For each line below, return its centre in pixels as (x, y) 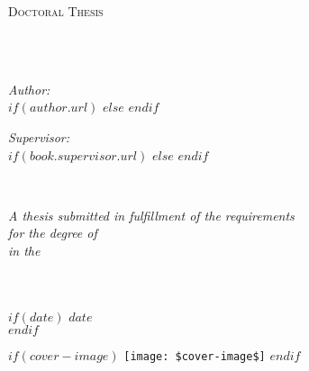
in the (24, 250)
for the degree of (53, 233)
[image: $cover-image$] (195, 357)
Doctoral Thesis (56, 11)
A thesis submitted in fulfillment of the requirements (151, 215)
